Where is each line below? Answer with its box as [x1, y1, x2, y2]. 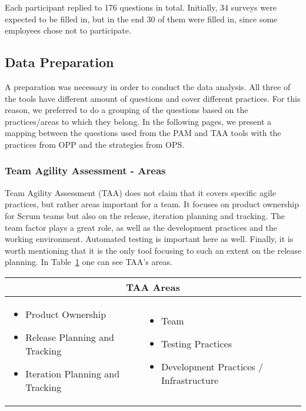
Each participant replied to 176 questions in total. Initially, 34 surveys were [5, 1, 277, 13]
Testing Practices [161, 337, 232, 351]
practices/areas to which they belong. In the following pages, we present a [5, 115, 272, 127]
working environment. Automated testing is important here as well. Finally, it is [5, 233, 294, 245]
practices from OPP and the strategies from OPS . [5, 138, 185, 150]
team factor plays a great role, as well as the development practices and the [5, 221, 277, 233]
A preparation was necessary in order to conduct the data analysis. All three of [5, 80, 291, 92]
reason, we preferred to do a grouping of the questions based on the [5, 104, 248, 116]
